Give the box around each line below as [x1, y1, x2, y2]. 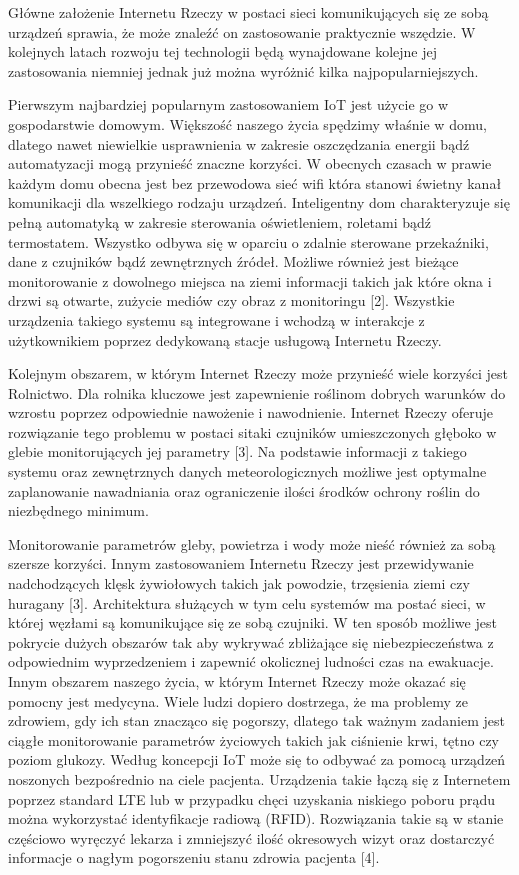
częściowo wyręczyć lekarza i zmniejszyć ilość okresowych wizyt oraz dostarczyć [8, 827, 495, 848]
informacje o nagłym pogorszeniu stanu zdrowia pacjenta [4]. [8, 847, 380, 868]
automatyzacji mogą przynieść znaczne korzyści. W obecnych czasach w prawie [8, 153, 492, 174]
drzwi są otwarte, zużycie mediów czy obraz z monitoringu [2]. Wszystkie [8, 290, 455, 311]
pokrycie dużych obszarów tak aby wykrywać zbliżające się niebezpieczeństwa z [8, 631, 494, 652]
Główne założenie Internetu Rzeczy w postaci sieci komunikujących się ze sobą [8, 2, 489, 22]
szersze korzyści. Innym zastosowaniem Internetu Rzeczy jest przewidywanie [8, 553, 474, 574]
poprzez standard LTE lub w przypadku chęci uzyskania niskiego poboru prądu [8, 788, 496, 809]
